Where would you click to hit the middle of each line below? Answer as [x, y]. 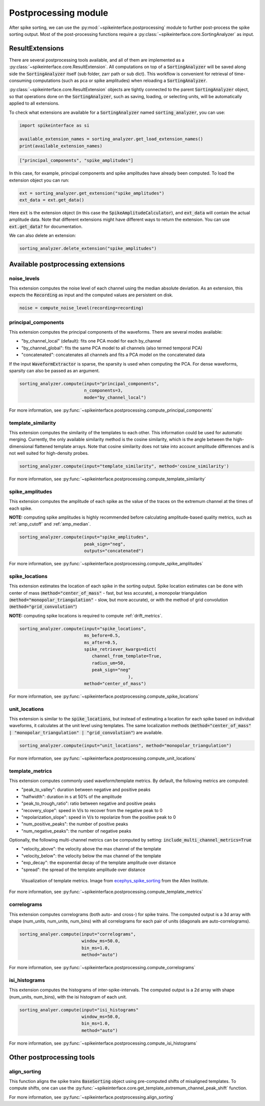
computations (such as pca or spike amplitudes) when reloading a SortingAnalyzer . [120, 80]
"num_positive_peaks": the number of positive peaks [75, 824]
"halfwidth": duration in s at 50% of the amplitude [72, 796]
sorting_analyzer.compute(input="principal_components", [89, 383]
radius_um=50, [109, 663]
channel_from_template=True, [127, 656]
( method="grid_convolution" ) [43, 606]
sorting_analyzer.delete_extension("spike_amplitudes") [88, 249]
